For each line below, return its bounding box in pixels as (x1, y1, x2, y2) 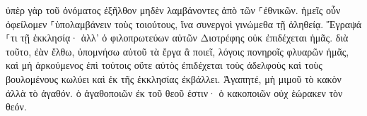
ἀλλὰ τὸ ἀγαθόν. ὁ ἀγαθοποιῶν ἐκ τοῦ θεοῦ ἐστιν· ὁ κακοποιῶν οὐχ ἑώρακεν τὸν (6, 85, 343, 100)
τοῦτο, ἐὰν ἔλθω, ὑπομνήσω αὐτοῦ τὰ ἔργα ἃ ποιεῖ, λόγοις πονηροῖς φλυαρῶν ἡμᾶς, (6, 44, 349, 58)
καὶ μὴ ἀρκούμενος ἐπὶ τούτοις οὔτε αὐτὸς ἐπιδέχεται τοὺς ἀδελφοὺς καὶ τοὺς (6, 58, 322, 72)
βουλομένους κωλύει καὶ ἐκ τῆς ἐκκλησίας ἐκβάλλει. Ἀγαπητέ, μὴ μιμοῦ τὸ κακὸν (6, 71, 342, 86)
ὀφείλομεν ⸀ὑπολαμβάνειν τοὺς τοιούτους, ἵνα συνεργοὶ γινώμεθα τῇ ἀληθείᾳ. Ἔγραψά (6, 16, 362, 31)
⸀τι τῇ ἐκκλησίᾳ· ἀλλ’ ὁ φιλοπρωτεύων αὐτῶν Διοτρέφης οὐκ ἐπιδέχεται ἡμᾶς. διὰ (6, 30, 349, 45)
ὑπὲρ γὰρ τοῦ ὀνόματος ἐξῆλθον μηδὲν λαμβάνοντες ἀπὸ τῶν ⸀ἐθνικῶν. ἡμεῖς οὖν (6, 3, 341, 17)
